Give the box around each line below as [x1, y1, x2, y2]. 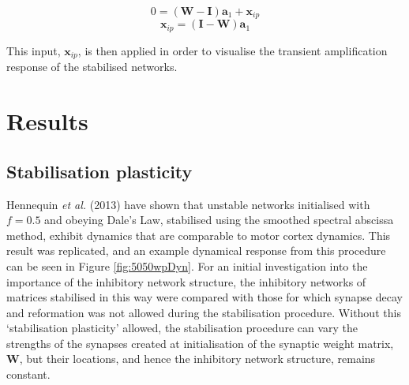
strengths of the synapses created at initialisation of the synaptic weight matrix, [6, 335, 394, 351]
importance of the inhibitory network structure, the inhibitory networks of [6, 273, 366, 290]
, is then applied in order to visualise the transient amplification [77, 42, 388, 58]
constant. [6, 366, 51, 383]
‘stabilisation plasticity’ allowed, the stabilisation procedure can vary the [6, 320, 358, 336]
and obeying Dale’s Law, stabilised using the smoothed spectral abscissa [44, 211, 394, 228]
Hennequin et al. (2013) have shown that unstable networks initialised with [6, 196, 370, 212]
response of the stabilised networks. [6, 58, 178, 75]
